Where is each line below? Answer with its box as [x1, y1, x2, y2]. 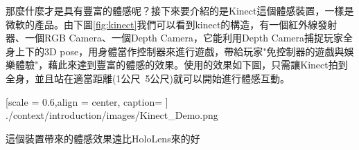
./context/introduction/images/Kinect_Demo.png [6, 108, 218, 122]
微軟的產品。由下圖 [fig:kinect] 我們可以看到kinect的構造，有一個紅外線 [6, 17, 318, 31]
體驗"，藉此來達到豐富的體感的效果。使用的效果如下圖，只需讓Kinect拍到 [15, 57, 348, 72]
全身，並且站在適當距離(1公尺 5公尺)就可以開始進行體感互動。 [6, 71, 290, 85]
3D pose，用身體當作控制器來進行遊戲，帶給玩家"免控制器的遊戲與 [44, 44, 344, 58]
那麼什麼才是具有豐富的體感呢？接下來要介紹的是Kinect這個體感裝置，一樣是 [6, 3, 354, 17]
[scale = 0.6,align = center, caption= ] [6, 94, 168, 109]
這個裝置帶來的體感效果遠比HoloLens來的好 [6, 131, 200, 145]
